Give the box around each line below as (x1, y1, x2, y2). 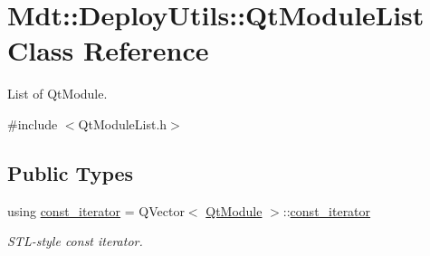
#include (7, 114, 58, 133)
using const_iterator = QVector (7, 201, 185, 220)
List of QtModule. (7, 84, 108, 103)
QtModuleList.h (78, 114, 167, 133)
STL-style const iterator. (7, 232, 143, 251)
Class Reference (7, 32, 209, 69)
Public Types (7, 158, 134, 186)
